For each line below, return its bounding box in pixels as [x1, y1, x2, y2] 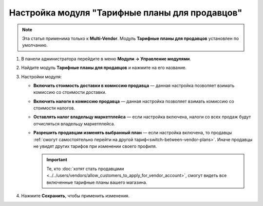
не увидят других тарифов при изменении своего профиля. [33, 143, 157, 149]
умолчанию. [22, 42, 48, 48]
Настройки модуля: [21, 73, 62, 80]
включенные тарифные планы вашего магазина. [46, 179, 148, 185]
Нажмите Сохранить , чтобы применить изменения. [21, 192, 130, 199]
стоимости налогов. [33, 105, 75, 111]
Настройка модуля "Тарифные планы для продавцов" [9, 7, 243, 18]
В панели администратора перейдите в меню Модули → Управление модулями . [21, 56, 191, 62]
